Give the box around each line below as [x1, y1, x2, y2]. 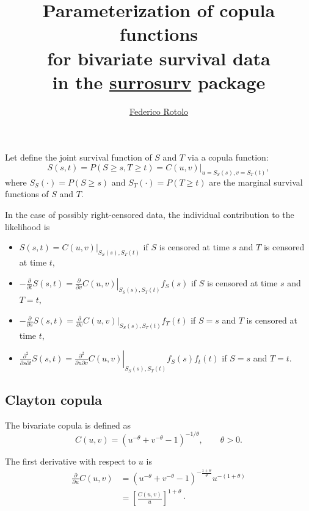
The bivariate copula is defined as [5, 418, 131, 431]
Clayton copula [5, 390, 102, 408]
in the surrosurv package [52, 69, 266, 94]
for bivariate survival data [47, 45, 271, 70]
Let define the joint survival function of [5, 151, 152, 164]
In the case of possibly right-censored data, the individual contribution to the [5, 208, 294, 220]
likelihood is [5, 220, 50, 233]
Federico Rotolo [129, 104, 189, 117]
